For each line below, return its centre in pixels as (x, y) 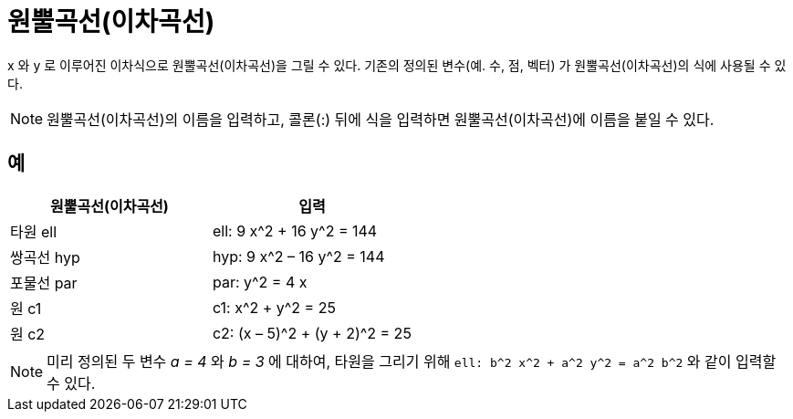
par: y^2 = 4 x (260, 282)
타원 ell (34, 231)
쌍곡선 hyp (45, 257)
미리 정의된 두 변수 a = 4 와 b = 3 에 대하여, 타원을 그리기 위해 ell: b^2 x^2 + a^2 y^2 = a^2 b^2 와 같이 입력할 (412, 361)
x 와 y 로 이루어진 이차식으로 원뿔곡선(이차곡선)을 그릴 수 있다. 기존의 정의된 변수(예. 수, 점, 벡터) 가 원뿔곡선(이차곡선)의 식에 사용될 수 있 (397, 65)
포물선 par (44, 283)
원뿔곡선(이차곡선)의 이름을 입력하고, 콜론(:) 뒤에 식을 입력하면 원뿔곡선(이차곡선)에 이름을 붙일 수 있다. (381, 119)
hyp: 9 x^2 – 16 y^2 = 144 (298, 256)
